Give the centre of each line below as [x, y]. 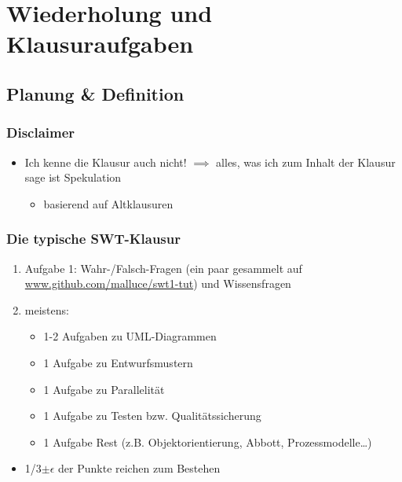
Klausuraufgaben [100, 44]
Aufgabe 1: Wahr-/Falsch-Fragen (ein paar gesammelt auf [163, 268]
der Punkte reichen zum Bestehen [139, 468]
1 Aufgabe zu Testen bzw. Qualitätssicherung [152, 416]
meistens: [47, 309]
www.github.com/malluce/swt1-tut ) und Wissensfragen [158, 283]
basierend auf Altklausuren [108, 203]
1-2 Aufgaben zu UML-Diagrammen [130, 336]
